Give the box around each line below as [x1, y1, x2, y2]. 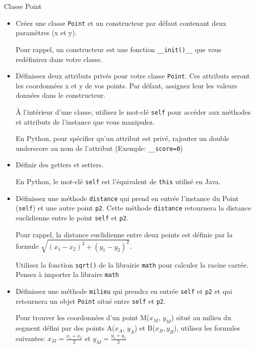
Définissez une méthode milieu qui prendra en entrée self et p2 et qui [15, 286, 232, 296]
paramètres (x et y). [15, 27, 77, 38]
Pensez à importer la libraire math [15, 269, 119, 279]
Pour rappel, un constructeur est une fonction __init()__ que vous [15, 44, 222, 54]
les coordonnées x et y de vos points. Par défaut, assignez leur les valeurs [15, 80, 238, 90]
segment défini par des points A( [15, 323, 115, 333]
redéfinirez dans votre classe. [15, 54, 103, 64]
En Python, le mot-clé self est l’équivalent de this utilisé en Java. [15, 176, 221, 187]
